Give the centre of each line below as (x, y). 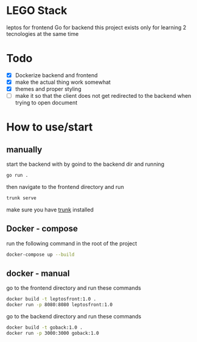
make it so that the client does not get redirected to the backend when (103, 96)
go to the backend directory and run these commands (74, 316)
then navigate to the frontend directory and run (65, 187)
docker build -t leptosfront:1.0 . (51, 299)
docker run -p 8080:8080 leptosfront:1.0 (60, 305)
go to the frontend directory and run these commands (74, 288)
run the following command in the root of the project (72, 243)
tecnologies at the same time (43, 33)
